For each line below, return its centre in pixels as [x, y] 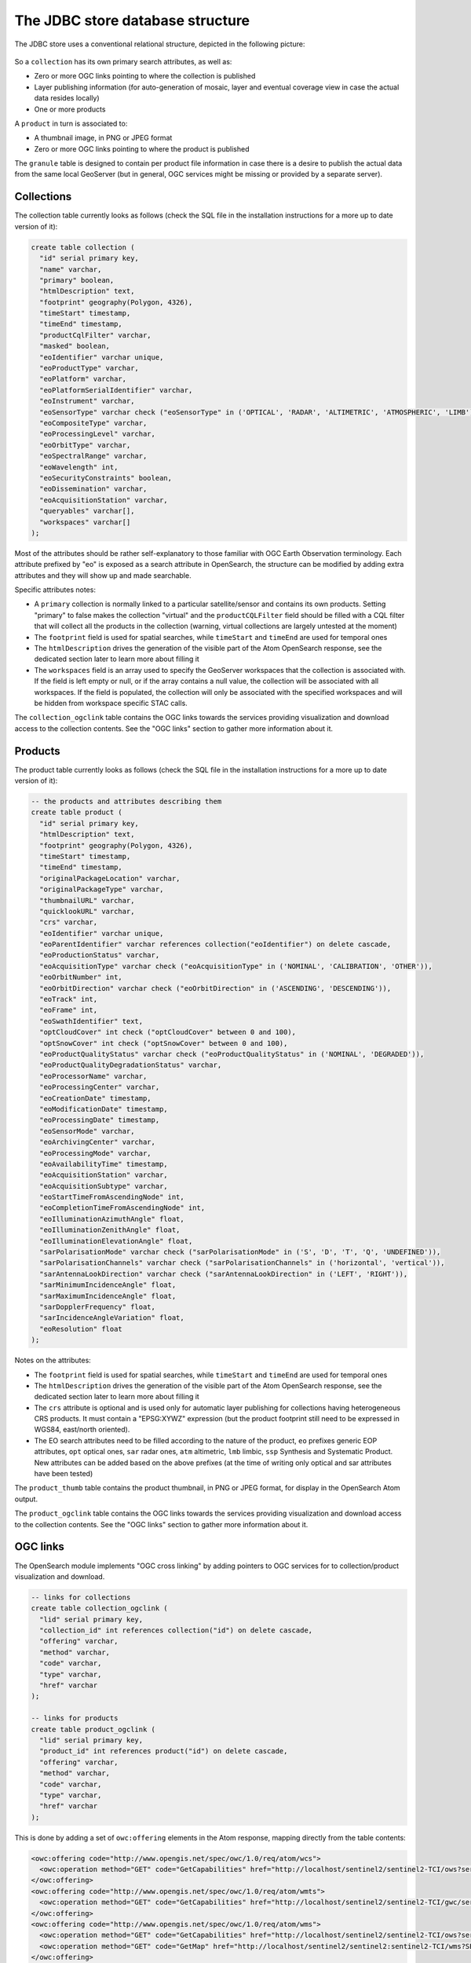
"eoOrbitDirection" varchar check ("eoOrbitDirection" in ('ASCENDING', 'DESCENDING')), [215, 988]
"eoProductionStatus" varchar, [100, 955]
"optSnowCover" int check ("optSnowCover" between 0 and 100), [164, 1043]
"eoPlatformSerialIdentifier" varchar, [116, 390]
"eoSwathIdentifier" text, [91, 1021]
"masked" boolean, [75, 346]
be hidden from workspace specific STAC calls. [111, 703]
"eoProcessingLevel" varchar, [98, 434]
